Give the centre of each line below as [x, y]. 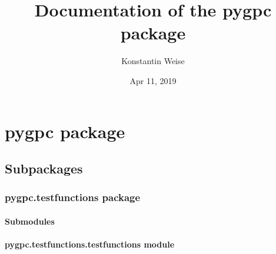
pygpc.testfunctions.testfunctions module [90, 244]
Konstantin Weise [153, 61]
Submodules [30, 221]
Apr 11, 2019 [153, 80]
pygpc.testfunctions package [73, 197]
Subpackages [44, 168]
